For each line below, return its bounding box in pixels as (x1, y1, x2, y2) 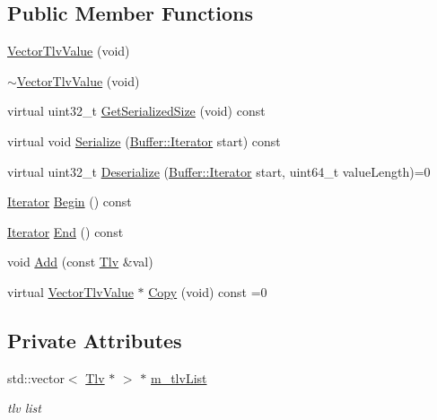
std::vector (7, 368, 65, 387)
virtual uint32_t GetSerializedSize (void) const (7, 101, 266, 120)
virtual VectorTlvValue (7, 282, 134, 301)
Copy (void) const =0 (148, 282, 267, 301)
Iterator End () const (7, 222, 124, 241)
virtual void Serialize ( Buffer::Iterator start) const (7, 131, 281, 150)
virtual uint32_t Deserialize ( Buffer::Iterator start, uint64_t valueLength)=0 (7, 162, 431, 180)
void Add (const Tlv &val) (7, 252, 153, 271)
